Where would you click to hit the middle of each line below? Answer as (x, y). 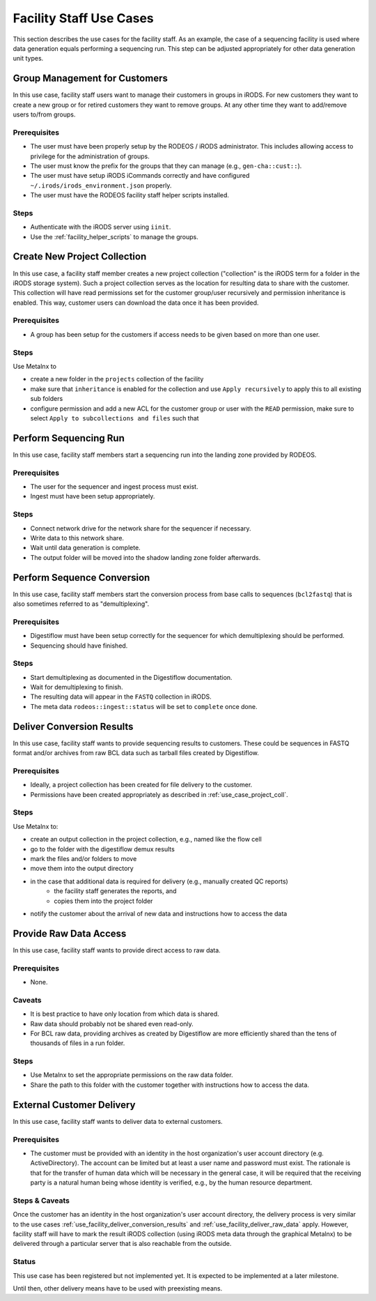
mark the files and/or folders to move (84, 858)
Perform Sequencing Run (69, 438)
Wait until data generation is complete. (85, 548)
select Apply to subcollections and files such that (115, 418)
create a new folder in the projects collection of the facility (117, 379)
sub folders (47, 399)
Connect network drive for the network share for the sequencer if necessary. (141, 528)
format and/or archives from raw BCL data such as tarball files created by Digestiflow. (136, 753)
